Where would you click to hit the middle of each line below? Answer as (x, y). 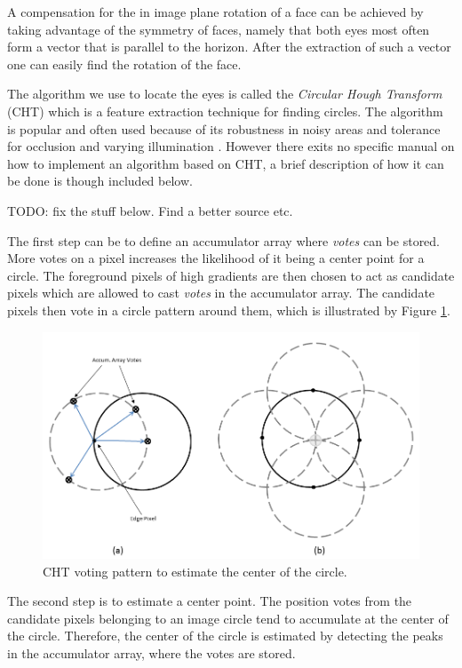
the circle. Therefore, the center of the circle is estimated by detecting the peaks (225, 636)
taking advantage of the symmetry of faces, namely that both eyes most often (219, 29)
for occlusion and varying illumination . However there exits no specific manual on (231, 146)
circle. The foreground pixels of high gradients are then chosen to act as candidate (231, 275)
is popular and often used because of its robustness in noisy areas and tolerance (224, 128)
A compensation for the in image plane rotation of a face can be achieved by (215, 12)
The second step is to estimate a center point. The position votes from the (210, 601)
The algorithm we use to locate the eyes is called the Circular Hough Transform (225, 94)
